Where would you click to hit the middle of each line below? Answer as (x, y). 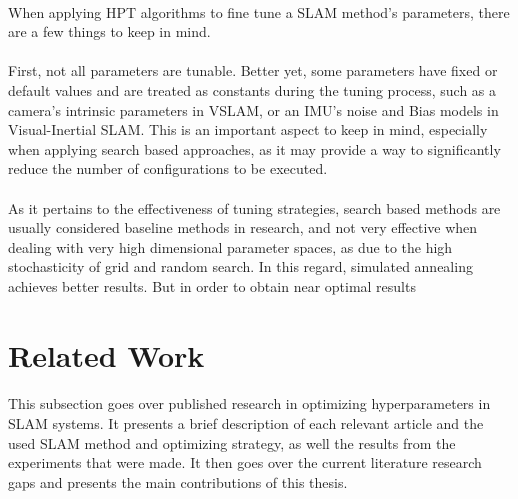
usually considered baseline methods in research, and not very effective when (243, 227)
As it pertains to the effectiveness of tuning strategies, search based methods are (254, 207)
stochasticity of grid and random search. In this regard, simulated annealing (240, 266)
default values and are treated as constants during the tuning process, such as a (252, 89)
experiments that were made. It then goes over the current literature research (245, 462)
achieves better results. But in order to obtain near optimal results (212, 285)
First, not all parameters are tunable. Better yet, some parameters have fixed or (253, 70)
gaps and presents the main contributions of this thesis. (178, 481)
